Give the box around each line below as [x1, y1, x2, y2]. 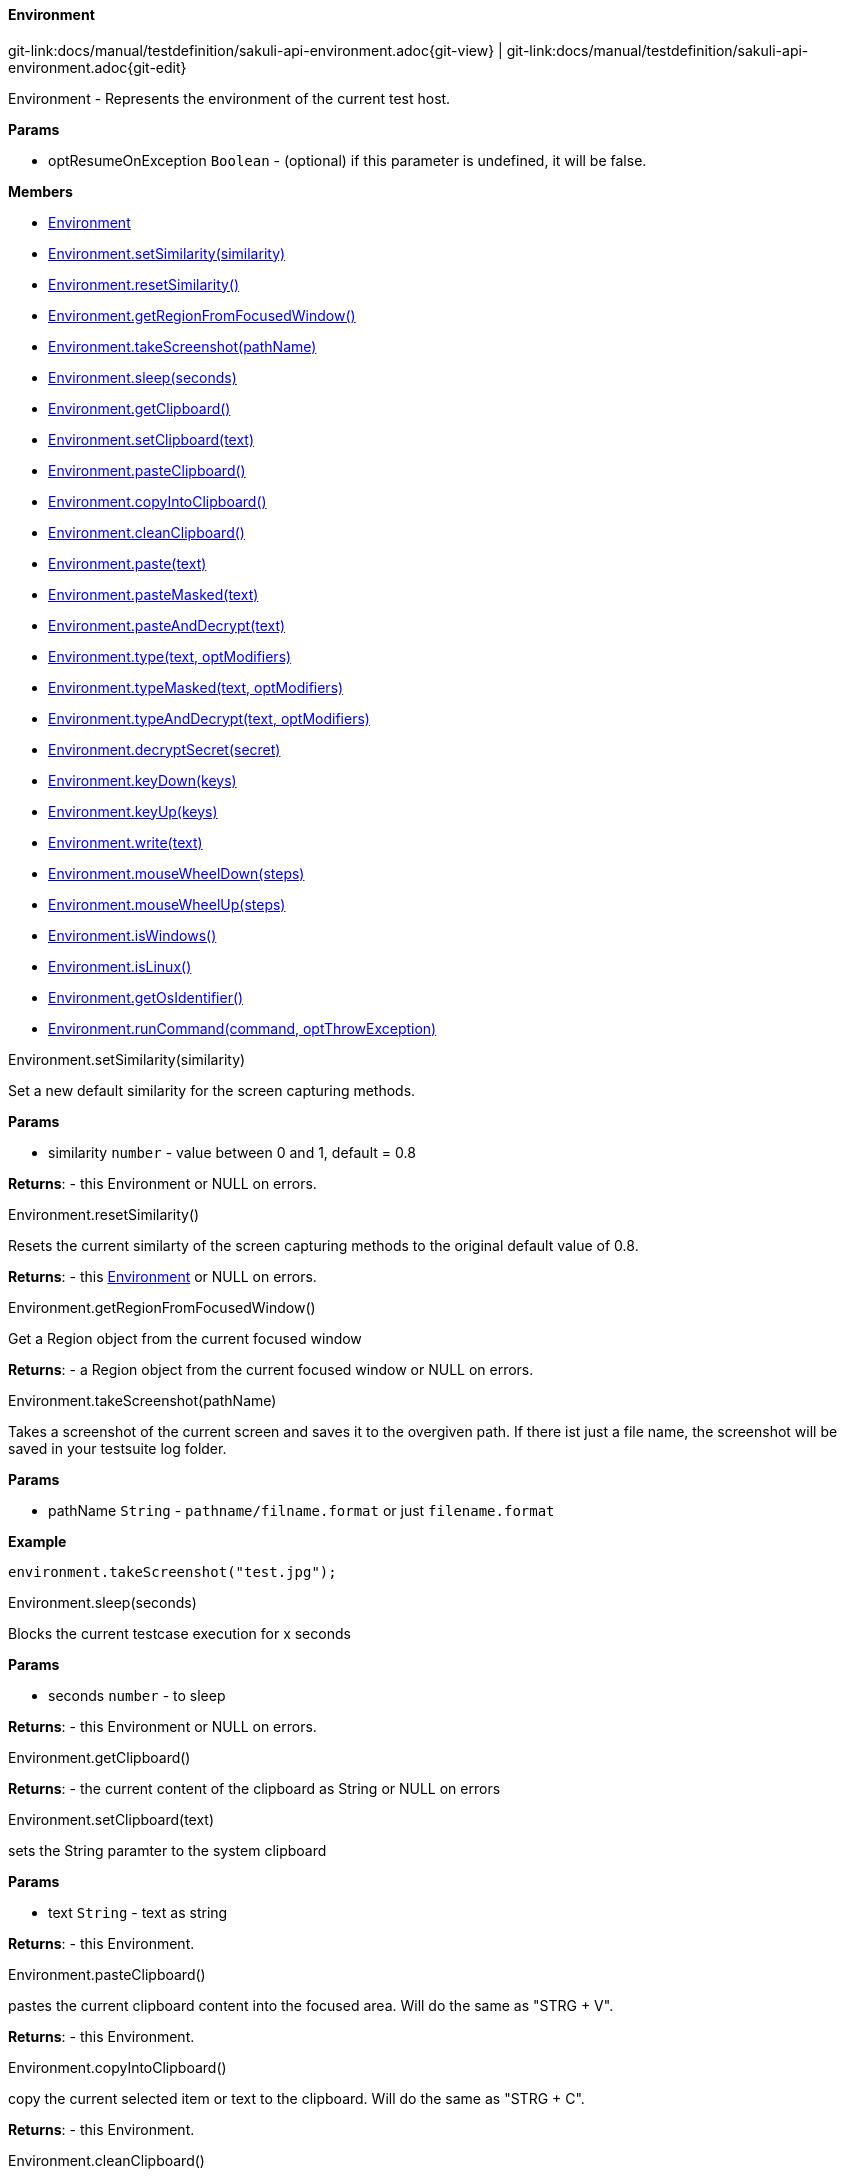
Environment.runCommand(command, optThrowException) [48, 1019, 437, 1037]
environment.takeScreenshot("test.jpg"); [8, 1563, 337, 1580]
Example [8, 1532, 67, 1550]
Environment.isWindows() [48, 926, 217, 944]
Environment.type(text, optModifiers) [48, 647, 292, 665]
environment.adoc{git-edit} [8, 58, 187, 76]
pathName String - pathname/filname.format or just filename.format [48, 1501, 555, 1519]
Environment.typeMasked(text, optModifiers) [48, 678, 344, 696]
